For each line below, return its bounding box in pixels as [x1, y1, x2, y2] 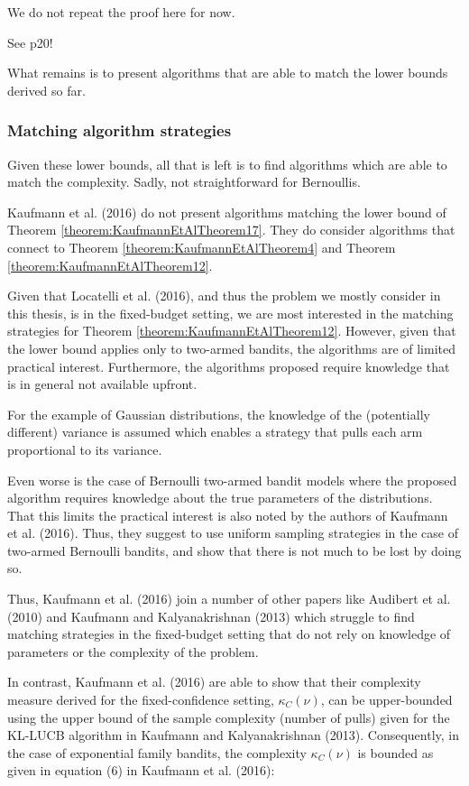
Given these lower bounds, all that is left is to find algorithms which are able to [7, 154, 447, 173]
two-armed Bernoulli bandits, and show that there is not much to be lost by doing [7, 541, 462, 559]
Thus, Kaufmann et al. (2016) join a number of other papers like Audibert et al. [7, 589, 451, 608]
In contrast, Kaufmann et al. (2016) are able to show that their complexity [7, 672, 421, 691]
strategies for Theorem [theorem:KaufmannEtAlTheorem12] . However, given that [7, 321, 456, 340]
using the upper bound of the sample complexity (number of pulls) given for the [7, 707, 450, 726]
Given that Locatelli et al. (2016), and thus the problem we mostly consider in [7, 286, 441, 305]
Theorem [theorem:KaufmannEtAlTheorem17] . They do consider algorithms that [7, 220, 455, 239]
